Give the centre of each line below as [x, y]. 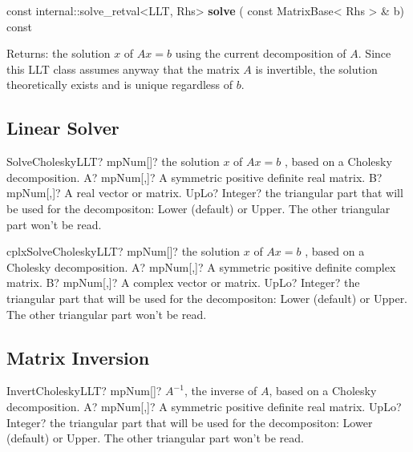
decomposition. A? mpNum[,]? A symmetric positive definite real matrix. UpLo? [204, 406]
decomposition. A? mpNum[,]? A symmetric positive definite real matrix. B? [194, 177]
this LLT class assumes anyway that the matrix [123, 69]
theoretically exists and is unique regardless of [120, 85]
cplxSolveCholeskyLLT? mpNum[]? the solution [123, 251]
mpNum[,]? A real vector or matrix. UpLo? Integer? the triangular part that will [205, 193]
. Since [375, 53]
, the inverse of [221, 391]
